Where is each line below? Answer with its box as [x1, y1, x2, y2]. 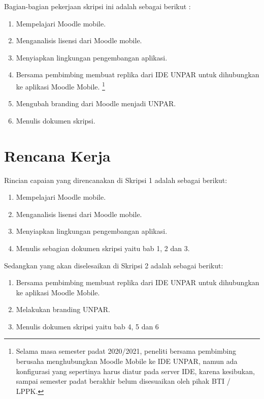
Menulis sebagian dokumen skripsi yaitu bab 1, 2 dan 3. [16, 242, 190, 253]
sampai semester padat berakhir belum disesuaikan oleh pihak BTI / [16, 376, 230, 386]
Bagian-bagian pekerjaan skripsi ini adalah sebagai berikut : [4, 1, 191, 11]
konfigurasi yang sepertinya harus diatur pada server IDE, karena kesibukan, [16, 365, 255, 376]
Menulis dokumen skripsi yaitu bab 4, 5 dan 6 [16, 321, 159, 331]
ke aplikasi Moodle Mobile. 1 [16, 79, 105, 91]
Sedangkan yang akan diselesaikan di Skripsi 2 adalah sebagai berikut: [4, 260, 223, 270]
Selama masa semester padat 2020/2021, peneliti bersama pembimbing [16, 346, 236, 356]
